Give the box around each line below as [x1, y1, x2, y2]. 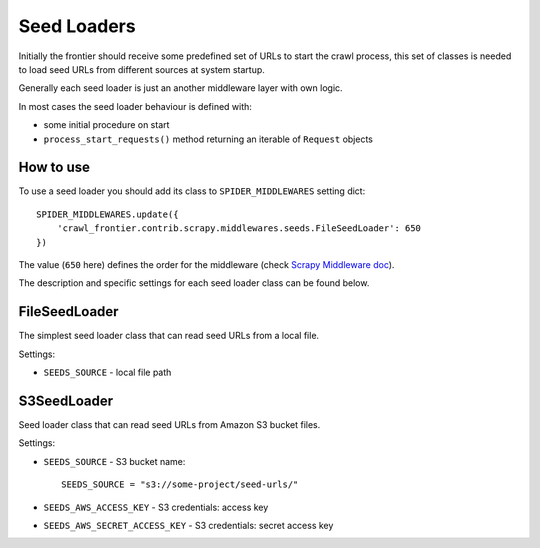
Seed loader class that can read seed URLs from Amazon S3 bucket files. [18, 418, 321, 430]
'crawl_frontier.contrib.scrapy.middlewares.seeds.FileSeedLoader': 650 [56, 223, 422, 234]
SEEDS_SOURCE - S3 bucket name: [43, 455, 186, 467]
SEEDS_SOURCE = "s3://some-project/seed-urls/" [61, 479, 299, 490]
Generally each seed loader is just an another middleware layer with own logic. [18, 82, 344, 94]
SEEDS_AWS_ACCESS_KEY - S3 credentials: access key [43, 501, 269, 513]
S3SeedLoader [18, 392, 114, 409]
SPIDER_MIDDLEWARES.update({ [36, 208, 179, 220]
